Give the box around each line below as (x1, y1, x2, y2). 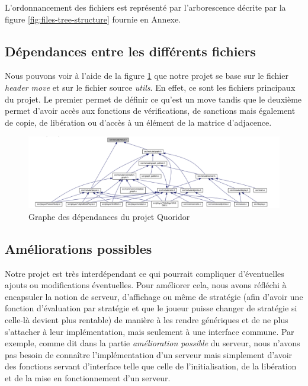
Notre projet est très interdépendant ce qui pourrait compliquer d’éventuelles (5, 267, 284, 279)
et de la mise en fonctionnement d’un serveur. (5, 372, 171, 384)
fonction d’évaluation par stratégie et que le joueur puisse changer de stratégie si (5, 302, 297, 314)
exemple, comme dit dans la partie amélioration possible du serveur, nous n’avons (5, 337, 300, 349)
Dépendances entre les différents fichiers (5, 42, 256, 60)
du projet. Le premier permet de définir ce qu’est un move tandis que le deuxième (5, 92, 302, 105)
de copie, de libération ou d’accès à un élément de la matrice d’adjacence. (5, 116, 272, 128)
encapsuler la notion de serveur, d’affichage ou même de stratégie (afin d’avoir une (5, 290, 303, 302)
